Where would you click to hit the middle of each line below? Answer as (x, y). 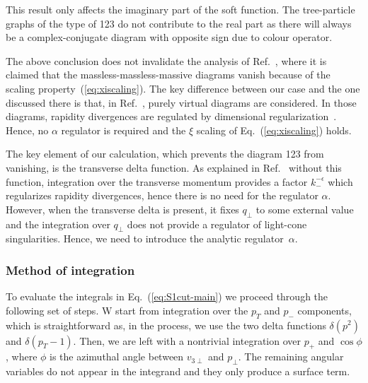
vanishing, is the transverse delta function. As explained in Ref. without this (174, 167)
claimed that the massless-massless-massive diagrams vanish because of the (168, 75)
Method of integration (70, 270)
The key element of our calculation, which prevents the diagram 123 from (165, 154)
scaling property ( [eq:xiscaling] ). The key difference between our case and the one (183, 88)
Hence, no (27, 130)
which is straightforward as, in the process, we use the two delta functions (166, 325)
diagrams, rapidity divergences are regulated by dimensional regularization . (171, 116)
